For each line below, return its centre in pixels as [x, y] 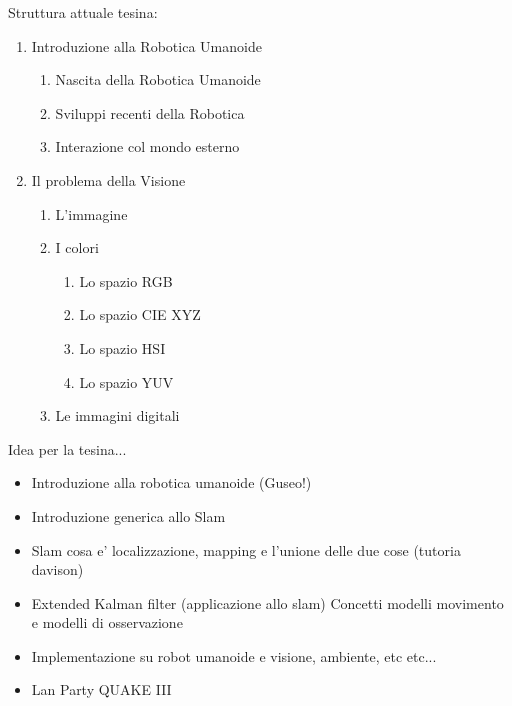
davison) [57, 569]
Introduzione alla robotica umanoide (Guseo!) [171, 482]
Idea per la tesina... [67, 448]
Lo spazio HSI [122, 347]
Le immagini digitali [117, 415]
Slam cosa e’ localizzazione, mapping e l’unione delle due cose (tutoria [246, 549]
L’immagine [91, 213]
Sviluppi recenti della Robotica [150, 112]
